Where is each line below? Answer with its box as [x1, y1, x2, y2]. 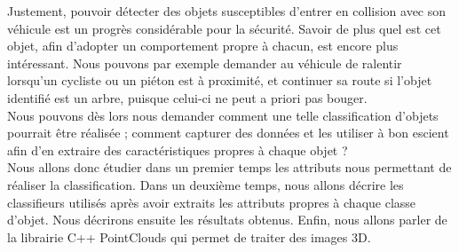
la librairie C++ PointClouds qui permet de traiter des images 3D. [7, 227, 371, 246]
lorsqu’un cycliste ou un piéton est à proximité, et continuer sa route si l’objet [7, 71, 432, 90]
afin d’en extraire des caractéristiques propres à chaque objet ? [7, 140, 348, 159]
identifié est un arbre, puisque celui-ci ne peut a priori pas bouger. [7, 88, 368, 106]
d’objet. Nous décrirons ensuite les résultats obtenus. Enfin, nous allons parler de [7, 210, 447, 229]
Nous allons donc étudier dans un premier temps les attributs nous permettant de [7, 158, 452, 177]
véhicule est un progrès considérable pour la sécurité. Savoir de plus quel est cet [7, 19, 441, 37]
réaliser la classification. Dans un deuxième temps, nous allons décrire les [7, 175, 404, 193]
